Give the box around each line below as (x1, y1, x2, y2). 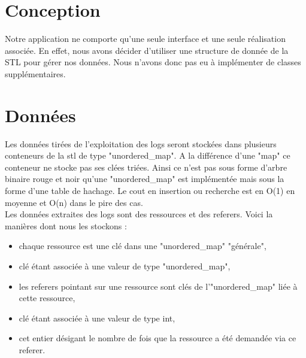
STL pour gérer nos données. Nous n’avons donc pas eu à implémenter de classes (5, 56, 301, 68)
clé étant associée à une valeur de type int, (19, 311, 175, 324)
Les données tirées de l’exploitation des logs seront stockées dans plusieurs (5, 137, 277, 150)
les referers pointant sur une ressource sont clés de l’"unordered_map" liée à (19, 280, 298, 292)
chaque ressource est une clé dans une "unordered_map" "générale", (19, 239, 266, 252)
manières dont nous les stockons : (5, 219, 127, 232)
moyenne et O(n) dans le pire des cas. (5, 196, 143, 208)
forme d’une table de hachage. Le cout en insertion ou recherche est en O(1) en (5, 184, 295, 196)
